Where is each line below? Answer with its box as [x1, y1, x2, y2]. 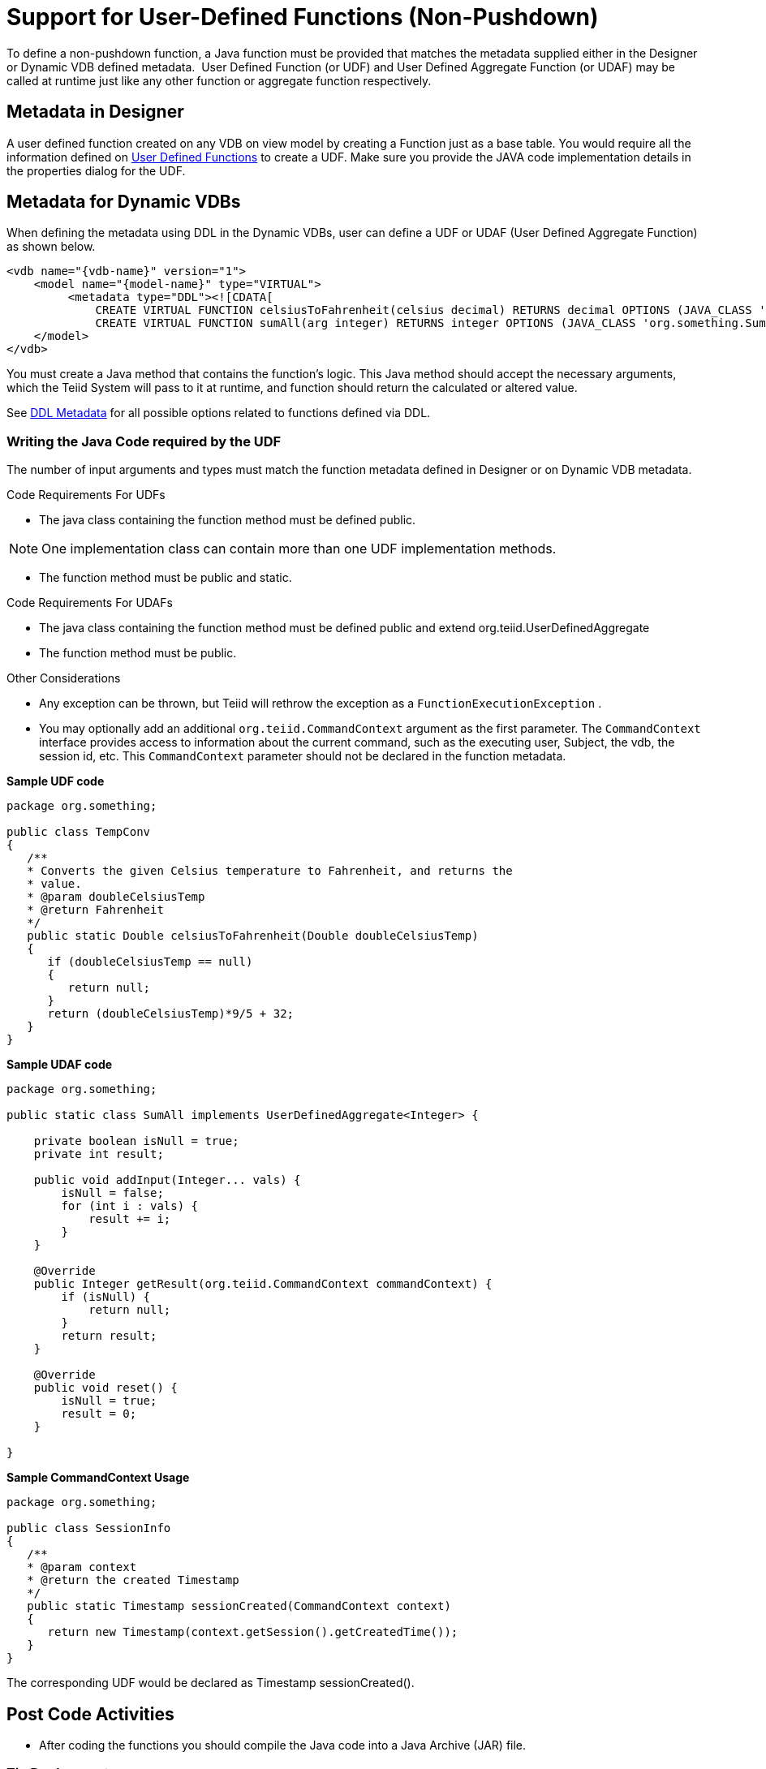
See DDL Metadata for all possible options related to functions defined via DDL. [6, 406, 431, 420]
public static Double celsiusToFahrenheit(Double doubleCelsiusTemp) [27, 929, 479, 943]
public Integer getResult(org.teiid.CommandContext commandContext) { [33, 1277, 493, 1291]
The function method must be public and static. [39, 570, 292, 585]
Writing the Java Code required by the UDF [6, 433, 282, 450]
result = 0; [61, 1407, 137, 1421]
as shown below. [6, 239, 96, 254]
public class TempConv [6, 825, 151, 839]
